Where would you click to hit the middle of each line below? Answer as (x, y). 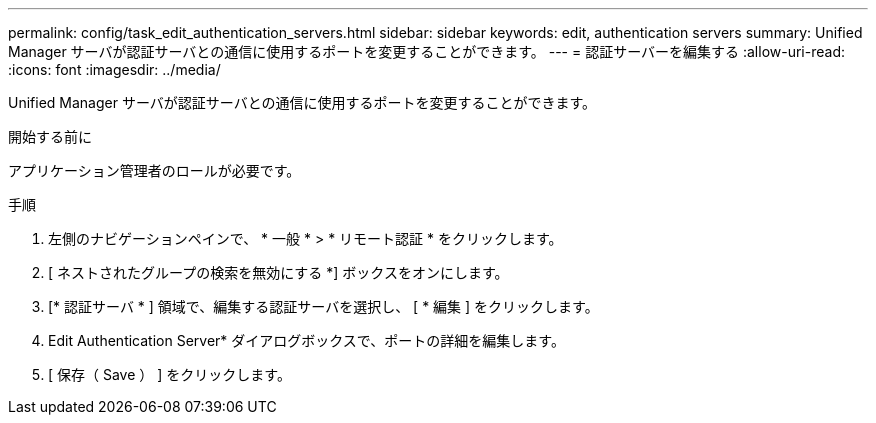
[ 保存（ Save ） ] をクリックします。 (169, 374)
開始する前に (50, 136)
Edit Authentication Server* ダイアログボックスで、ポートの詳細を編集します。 (306, 340)
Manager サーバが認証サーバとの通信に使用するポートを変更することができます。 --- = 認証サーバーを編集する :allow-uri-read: (426, 51)
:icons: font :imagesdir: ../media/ (114, 69)
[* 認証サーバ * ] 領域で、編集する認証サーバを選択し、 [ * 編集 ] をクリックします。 (323, 306)
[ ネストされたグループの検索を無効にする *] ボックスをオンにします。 (278, 272)
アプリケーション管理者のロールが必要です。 (154, 170)
